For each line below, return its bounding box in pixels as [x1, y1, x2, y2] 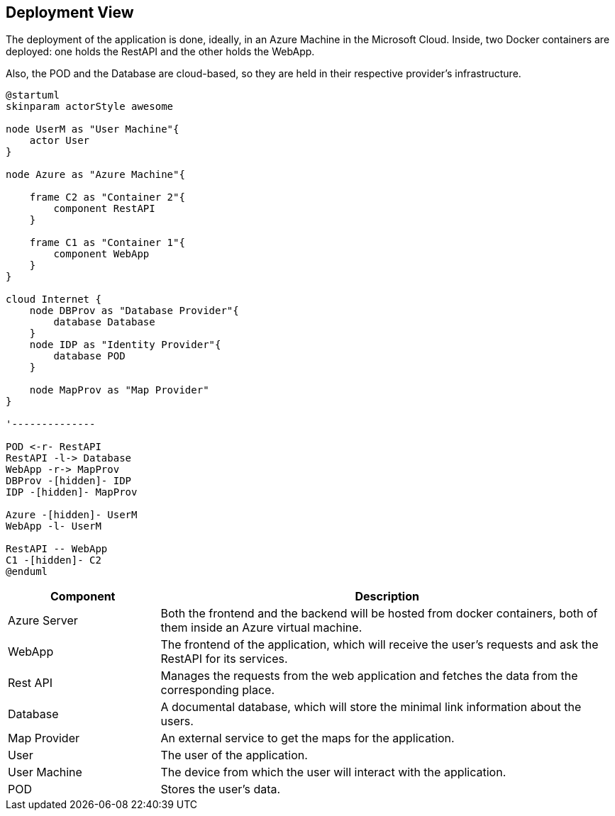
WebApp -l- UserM [6, 520, 101, 532]
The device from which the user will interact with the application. [160, 765, 506, 780]
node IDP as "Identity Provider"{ [29, 339, 221, 351]
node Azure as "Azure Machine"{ [6, 169, 185, 181]
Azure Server [8, 613, 78, 628]
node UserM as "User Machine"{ [6, 123, 179, 135]
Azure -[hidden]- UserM [6, 509, 138, 521]
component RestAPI [53, 203, 155, 215]
